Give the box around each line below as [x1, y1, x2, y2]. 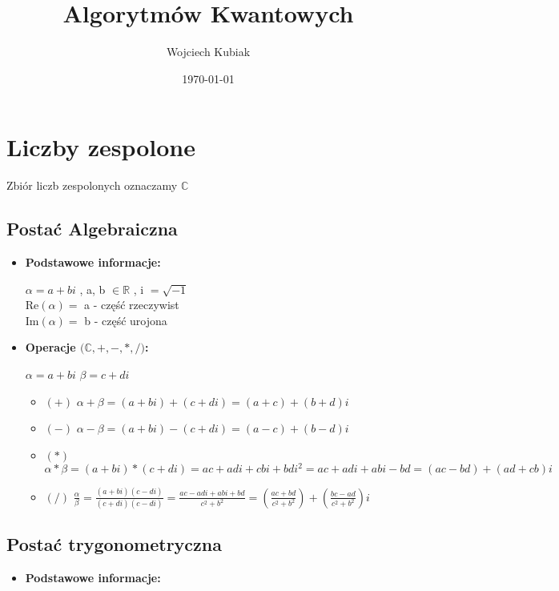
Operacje [25, 339, 76, 356]
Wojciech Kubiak [166, 43, 251, 60]
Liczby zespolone [6, 131, 195, 163]
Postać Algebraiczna [6, 216, 178, 241]
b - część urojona [84, 312, 167, 328]
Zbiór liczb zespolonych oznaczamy [6, 177, 178, 194]
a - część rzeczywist [84, 296, 179, 313]
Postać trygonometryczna [6, 532, 222, 557]
